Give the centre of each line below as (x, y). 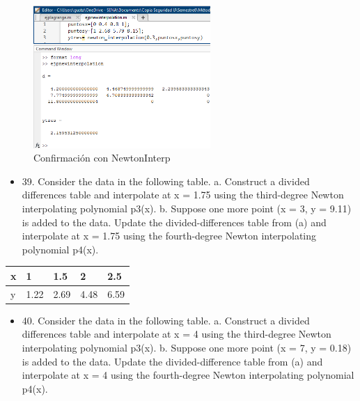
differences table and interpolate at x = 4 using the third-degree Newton (177, 334)
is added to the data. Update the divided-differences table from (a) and (174, 222)
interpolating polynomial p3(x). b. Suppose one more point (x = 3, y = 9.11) (187, 209)
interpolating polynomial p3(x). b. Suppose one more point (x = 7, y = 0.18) (187, 348)
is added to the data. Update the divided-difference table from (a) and (172, 361)
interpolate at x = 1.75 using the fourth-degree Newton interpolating (169, 236)
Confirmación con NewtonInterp (102, 158)
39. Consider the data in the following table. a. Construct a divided (166, 181)
